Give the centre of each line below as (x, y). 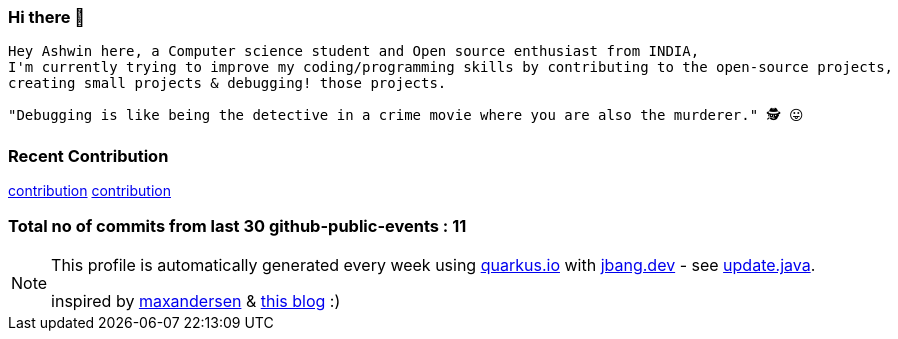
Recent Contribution (88, 155)
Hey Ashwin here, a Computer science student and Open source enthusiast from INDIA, (354, 51)
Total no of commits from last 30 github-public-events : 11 (237, 225)
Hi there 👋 (47, 17)
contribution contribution (89, 191)
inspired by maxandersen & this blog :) (196, 300)
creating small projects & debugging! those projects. (227, 83)
